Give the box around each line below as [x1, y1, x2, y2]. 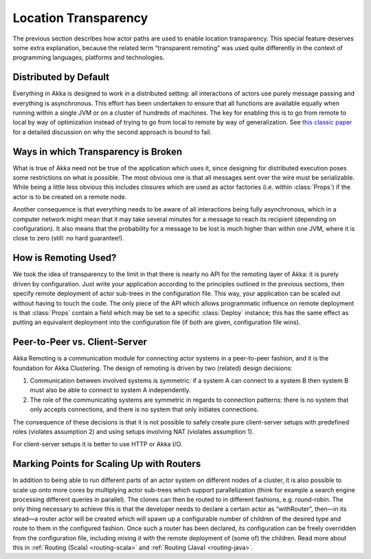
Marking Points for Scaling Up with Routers [12, 458, 201, 470]
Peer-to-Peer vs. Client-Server [12, 336, 147, 348]
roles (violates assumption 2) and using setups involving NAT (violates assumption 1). [12, 427, 254, 435]
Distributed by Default [12, 71, 110, 83]
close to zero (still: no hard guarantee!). [12, 234, 124, 242]
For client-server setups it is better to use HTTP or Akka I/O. [12, 440, 183, 448]
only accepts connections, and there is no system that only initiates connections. [30, 405, 259, 413]
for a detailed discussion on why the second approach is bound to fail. [12, 128, 212, 136]
